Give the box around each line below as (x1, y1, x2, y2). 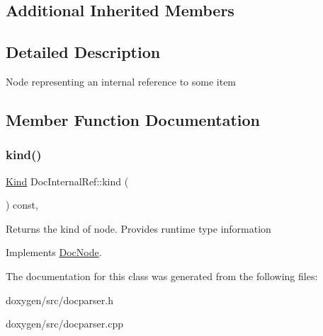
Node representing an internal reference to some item (6, 74, 237, 88)
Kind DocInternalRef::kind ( (6, 173, 129, 188)
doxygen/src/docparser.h (6, 292, 113, 307)
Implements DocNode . (6, 245, 102, 260)
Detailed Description (6, 41, 161, 63)
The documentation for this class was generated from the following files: (6, 268, 318, 283)
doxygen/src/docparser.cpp (6, 316, 123, 331)
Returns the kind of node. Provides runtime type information (6, 221, 271, 236)
